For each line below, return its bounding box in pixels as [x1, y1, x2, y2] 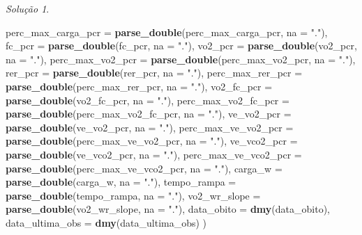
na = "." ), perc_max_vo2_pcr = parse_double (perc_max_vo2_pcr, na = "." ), [6, 51, 356, 66]
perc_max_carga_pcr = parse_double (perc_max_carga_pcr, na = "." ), [6, 24, 328, 39]
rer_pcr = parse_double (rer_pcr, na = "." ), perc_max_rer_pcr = [6, 65, 303, 80]
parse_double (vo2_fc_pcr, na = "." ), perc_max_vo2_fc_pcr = [6, 92, 289, 107]
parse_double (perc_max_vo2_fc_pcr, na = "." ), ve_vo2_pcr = [6, 106, 292, 121]
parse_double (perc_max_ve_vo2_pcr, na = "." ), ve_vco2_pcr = [6, 133, 298, 148]
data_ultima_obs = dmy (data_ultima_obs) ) [6, 215, 207, 229]
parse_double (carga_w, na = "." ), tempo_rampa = [6, 175, 236, 189]
